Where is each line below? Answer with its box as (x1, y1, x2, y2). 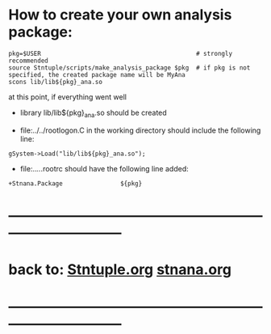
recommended (8, 57, 48, 65)
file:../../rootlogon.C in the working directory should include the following (19, 125, 261, 135)
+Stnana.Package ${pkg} (8, 180, 143, 188)
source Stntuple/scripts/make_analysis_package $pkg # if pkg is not (8, 63, 251, 72)
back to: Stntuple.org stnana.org (8, 260, 232, 279)
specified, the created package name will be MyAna (8, 70, 186, 78)
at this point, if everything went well (8, 91, 127, 102)
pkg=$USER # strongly (8, 49, 232, 57)
